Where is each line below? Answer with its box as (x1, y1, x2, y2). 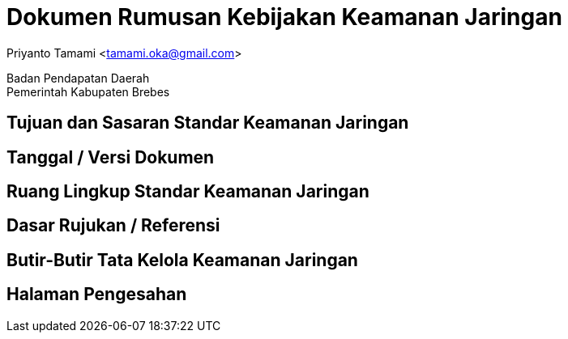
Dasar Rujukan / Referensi (6, 215, 220, 236)
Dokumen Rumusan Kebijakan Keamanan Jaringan (6, 3, 562, 31)
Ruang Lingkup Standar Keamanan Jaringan (6, 181, 369, 202)
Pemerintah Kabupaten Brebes (6, 84, 170, 99)
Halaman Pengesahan (6, 284, 187, 305)
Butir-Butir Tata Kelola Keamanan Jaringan (6, 249, 358, 270)
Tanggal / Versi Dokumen (6, 146, 215, 167)
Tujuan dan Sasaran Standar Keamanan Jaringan (6, 112, 409, 133)
